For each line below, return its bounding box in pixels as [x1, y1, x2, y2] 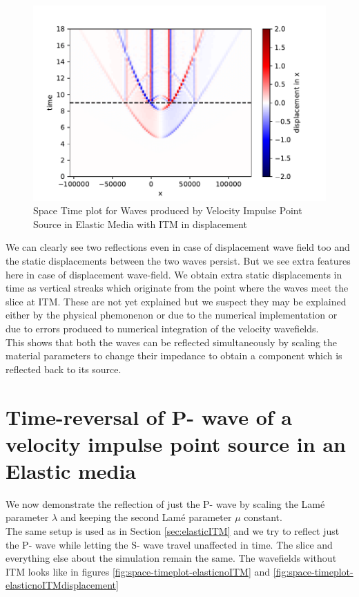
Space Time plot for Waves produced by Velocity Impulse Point [33, 203, 302, 218]
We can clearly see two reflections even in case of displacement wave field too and [6, 240, 350, 254]
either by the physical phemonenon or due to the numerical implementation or [6, 307, 338, 322]
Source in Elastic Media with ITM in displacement [33, 216, 247, 231]
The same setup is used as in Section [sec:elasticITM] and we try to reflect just [6, 524, 340, 538]
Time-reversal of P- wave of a [6, 402, 292, 430]
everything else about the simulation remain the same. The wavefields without [6, 551, 337, 565]
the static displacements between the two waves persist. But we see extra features [6, 254, 351, 268]
